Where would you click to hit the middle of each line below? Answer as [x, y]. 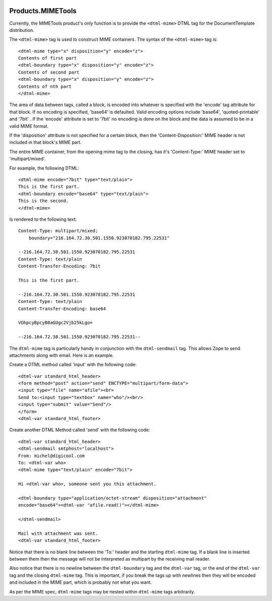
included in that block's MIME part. [46, 142]
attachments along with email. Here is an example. [62, 355]
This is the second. [44, 201]
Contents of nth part [45, 86]
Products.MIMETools [43, 11]
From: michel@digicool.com [52, 456]
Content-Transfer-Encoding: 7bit [59, 266]
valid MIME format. [29, 126]
